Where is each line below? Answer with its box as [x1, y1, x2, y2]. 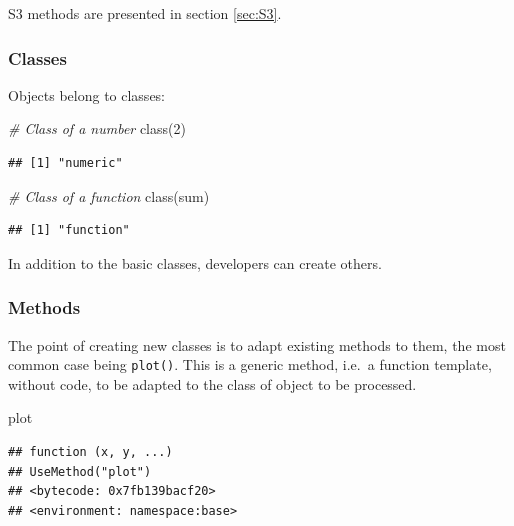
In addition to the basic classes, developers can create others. [8, 252, 382, 273]
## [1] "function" [8, 223, 130, 238]
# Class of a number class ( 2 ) [8, 118, 186, 139]
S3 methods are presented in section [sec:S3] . [8, 3, 282, 23]
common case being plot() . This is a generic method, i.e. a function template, [8, 354, 492, 375]
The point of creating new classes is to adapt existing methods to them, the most [8, 334, 506, 355]
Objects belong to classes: [8, 84, 166, 105]
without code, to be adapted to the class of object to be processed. [8, 373, 417, 394]
